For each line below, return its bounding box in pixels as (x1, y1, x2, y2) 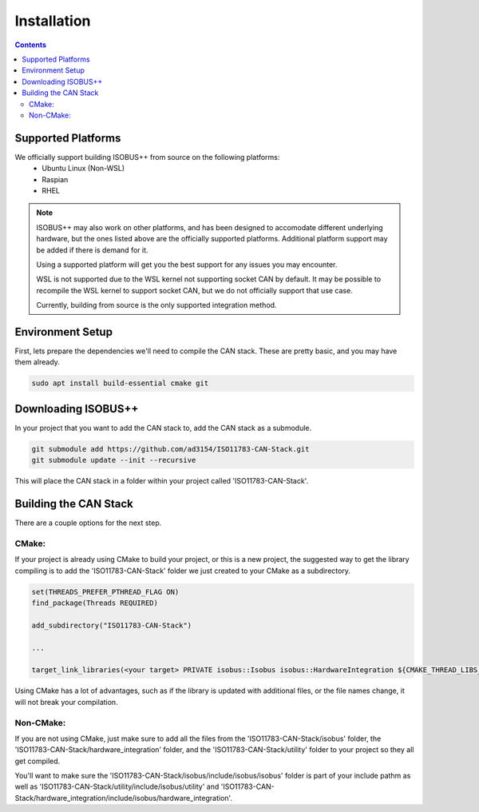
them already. (14, 357, 60, 367)
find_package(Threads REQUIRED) (31, 599, 159, 607)
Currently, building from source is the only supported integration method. (36, 301, 277, 310)
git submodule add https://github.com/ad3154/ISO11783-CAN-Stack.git (31, 444, 310, 453)
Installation (14, 12, 91, 30)
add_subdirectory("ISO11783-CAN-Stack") (31, 620, 192, 630)
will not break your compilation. (14, 697, 119, 707)
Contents (14, 40, 47, 50)
